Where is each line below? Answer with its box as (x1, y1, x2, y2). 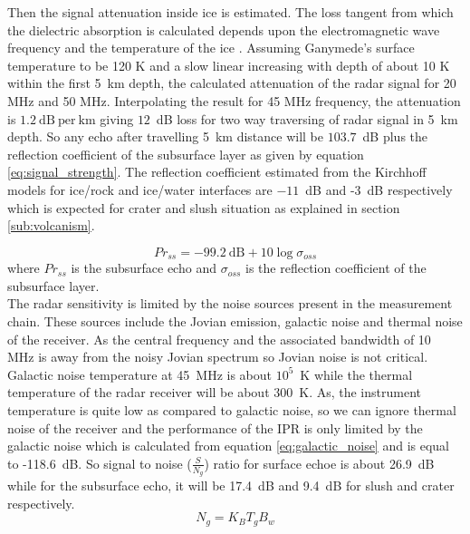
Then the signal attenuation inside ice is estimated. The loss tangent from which (7, 3, 454, 21)
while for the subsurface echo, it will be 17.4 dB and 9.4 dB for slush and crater (7, 475, 455, 494)
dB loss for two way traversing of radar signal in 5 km (156, 109, 458, 128)
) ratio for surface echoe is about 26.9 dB (204, 453, 435, 472)
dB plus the (362, 127, 428, 146)
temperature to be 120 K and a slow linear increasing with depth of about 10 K (7, 55, 450, 74)
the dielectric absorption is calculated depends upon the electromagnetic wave (7, 20, 440, 39)
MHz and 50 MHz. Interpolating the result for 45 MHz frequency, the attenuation (7, 91, 461, 110)
